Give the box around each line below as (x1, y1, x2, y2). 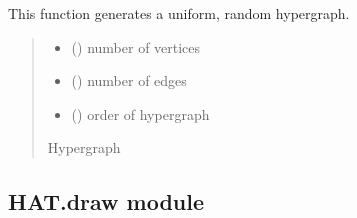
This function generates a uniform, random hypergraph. (8, 3, 350, 23)
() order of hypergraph (71, 103, 210, 124)
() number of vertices (71, 36, 201, 57)
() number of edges (71, 70, 187, 91)
